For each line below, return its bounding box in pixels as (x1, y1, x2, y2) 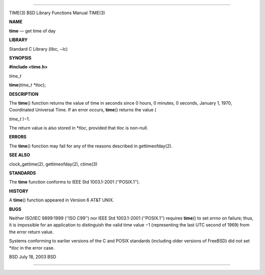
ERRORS (9, 134, 27, 140)
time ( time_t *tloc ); (9, 82, 46, 88)
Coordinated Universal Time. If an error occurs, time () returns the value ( (9, 107, 157, 113)
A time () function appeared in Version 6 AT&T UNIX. (9, 197, 114, 203)
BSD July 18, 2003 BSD (9, 253, 56, 260)
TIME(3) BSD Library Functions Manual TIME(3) (9, 10, 106, 16)
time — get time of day (9, 27, 56, 34)
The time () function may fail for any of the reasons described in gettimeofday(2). (9, 143, 173, 149)
